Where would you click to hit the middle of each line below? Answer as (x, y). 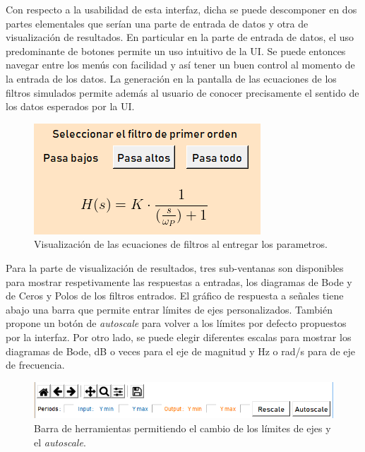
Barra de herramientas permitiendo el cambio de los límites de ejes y (182, 428)
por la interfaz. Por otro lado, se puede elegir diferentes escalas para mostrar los (179, 337)
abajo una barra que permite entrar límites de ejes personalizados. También (169, 309)
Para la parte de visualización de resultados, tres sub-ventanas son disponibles (175, 267)
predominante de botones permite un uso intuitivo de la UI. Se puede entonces (176, 50)
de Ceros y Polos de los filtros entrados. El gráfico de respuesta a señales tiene (175, 296)
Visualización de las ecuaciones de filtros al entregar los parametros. (181, 244)
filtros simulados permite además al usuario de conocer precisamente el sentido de (182, 92)
